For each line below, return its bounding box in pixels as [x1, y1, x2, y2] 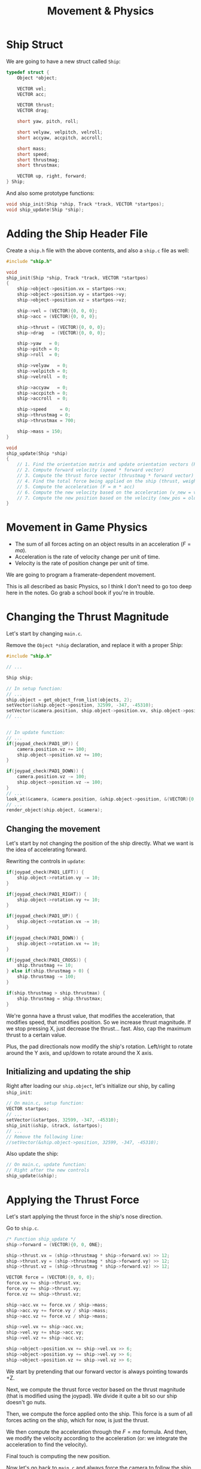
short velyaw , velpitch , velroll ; [17, 129, 103, 135]
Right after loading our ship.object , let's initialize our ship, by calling [6, 1083, 175, 1090]
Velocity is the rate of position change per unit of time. [14, 560, 150, 567]
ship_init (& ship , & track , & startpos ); [6, 1122, 103, 1129]
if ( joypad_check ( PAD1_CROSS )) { [6, 957, 87, 963]
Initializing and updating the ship [6, 1066, 131, 1077]
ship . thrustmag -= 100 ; [17, 974, 77, 980]
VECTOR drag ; [17, 108, 50, 114]
